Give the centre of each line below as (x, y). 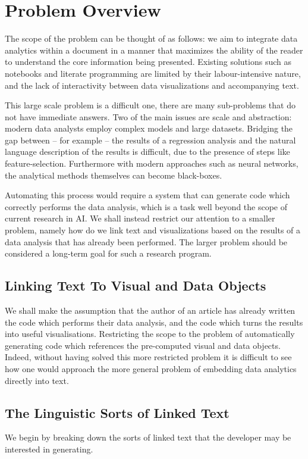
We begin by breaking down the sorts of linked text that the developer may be (148, 437)
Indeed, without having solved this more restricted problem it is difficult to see (148, 357)
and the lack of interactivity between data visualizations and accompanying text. (152, 85)
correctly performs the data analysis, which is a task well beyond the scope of (146, 206)
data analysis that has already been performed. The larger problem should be (146, 241)
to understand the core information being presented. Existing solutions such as (148, 62)
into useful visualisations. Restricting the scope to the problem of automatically (150, 334)
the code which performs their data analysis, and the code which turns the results (154, 322)
